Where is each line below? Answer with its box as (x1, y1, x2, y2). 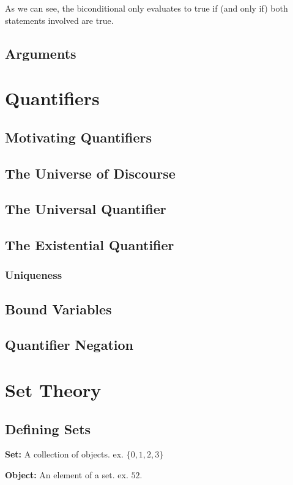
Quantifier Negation (5, 335, 133, 354)
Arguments (5, 43, 76, 62)
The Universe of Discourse (5, 163, 176, 182)
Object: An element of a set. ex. (5, 468, 128, 481)
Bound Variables (5, 299, 112, 318)
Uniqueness (5, 267, 62, 283)
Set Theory (5, 377, 102, 402)
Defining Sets (5, 419, 91, 438)
